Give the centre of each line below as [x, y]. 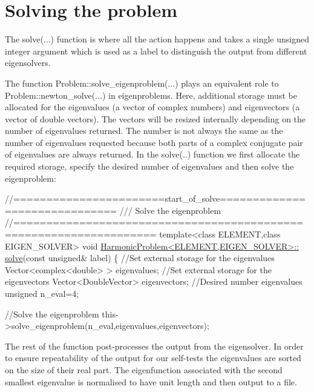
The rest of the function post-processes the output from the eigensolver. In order [154, 346]
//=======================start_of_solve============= [155, 198]
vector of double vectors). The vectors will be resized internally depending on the [155, 118]
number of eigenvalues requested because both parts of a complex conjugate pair [154, 142]
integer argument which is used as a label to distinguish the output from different [156, 51]
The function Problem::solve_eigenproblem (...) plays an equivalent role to [142, 83]
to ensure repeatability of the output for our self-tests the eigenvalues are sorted [153, 358]
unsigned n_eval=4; [42, 293]
